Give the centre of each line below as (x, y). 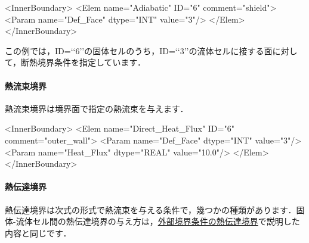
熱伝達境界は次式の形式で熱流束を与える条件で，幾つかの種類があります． (151, 209)
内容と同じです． (38, 233)
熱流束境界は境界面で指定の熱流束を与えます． (97, 108)
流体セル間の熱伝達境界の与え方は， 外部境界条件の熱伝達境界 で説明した (158, 221)
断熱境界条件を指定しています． (84, 62)
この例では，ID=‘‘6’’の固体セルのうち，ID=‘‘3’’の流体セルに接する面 (139, 50)
